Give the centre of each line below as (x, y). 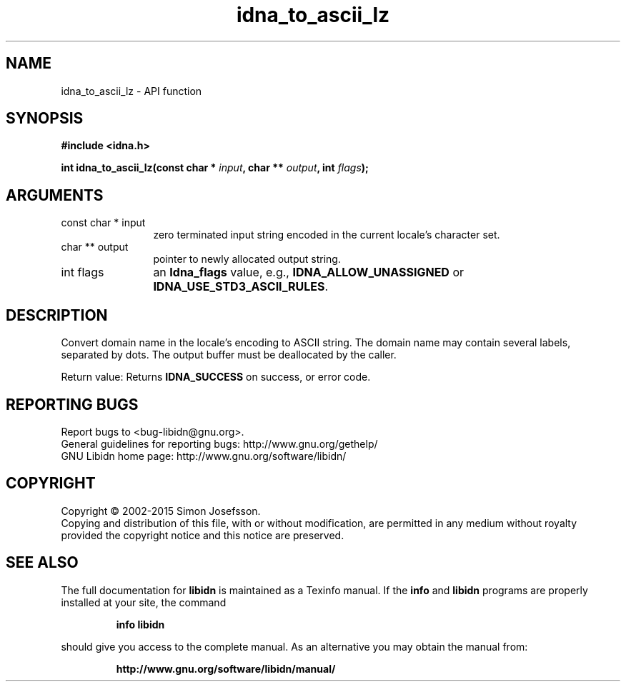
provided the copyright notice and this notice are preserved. (203, 535)
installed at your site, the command (144, 602)
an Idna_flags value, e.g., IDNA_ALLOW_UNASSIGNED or (309, 272)
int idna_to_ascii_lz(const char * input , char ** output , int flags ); (215, 168)
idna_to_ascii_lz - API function (131, 91)
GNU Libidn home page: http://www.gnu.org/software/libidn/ (204, 456)
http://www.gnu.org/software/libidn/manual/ (226, 668)
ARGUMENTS (55, 195)
